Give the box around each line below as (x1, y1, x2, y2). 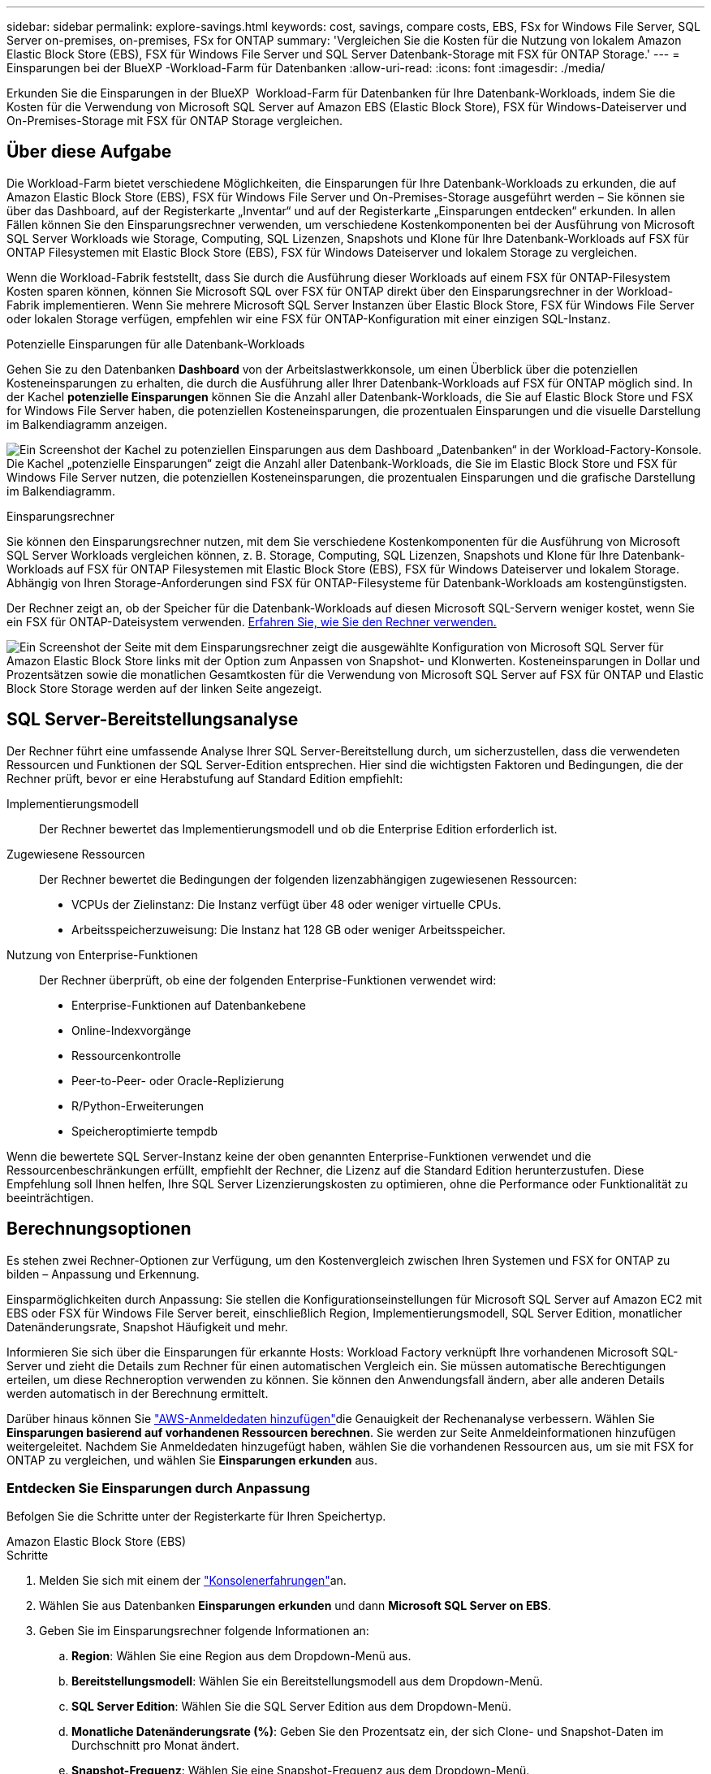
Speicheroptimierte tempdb (71, 1123, 218, 1138)
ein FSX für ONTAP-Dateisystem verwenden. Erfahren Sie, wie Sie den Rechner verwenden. (6, 614, 497, 629)
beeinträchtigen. (6, 1190, 94, 1205)
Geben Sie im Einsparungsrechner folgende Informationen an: (39, 1624, 369, 1638)
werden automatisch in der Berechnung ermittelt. (6, 1386, 269, 1400)
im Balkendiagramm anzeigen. (6, 417, 168, 431)
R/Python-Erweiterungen (71, 1098, 205, 1113)
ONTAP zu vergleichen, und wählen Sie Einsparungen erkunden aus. (6, 1452, 377, 1467)
